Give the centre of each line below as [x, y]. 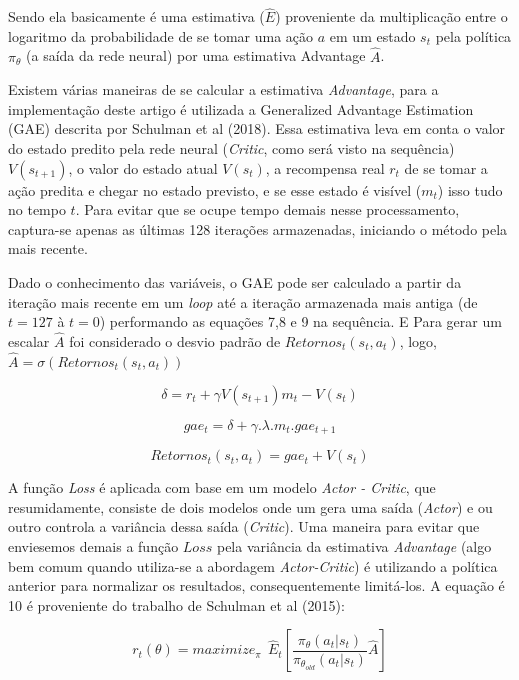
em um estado [372, 35]
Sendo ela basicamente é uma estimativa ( [136, 16]
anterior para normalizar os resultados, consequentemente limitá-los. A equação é [256, 585]
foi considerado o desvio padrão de [175, 340]
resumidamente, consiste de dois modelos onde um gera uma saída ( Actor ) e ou [250, 506]
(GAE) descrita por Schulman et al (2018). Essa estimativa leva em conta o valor [257, 128]
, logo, [418, 340]
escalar [29, 340]
